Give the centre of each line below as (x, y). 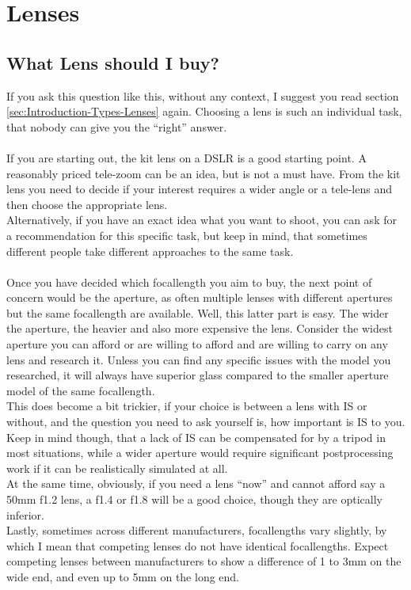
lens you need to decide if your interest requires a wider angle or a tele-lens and (200, 189)
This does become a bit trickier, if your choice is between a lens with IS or (187, 406)
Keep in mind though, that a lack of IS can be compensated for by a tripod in (196, 437)
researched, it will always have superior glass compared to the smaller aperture (198, 375)
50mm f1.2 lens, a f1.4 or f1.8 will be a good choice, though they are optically (194, 499)
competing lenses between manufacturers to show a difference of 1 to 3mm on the (204, 561)
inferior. (25, 514)
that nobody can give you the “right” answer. (117, 126)
